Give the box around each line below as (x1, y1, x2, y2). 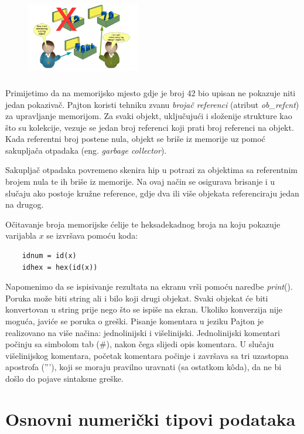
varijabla (5, 229, 36, 242)
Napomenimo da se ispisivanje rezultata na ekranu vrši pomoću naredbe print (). (5, 280, 293, 293)
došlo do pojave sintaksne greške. (5, 372, 124, 384)
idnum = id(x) (22, 252, 77, 260)
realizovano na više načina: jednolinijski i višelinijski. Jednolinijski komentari (5, 326, 280, 338)
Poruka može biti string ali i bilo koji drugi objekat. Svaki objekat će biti (5, 291, 268, 304)
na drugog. (5, 198, 44, 211)
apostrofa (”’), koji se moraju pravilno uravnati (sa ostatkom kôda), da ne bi (5, 361, 282, 373)
